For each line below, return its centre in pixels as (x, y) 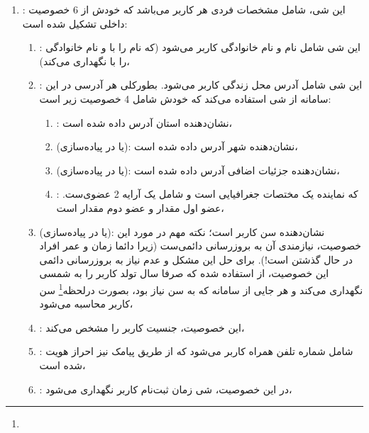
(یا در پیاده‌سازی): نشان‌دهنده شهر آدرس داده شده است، (177, 146)
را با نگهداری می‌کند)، (84, 61)
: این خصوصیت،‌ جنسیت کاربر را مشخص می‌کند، (142, 327)
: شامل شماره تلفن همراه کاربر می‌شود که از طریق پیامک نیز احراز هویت (196, 351)
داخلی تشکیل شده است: (75, 23)
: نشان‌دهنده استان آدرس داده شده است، (144, 122)
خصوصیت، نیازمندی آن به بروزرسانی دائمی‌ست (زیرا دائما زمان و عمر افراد (200, 246)
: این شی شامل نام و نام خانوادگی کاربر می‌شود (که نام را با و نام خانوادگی (200, 47)
